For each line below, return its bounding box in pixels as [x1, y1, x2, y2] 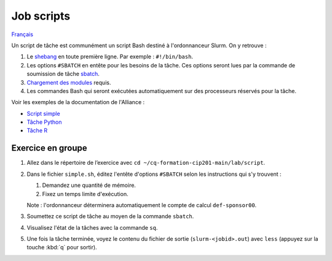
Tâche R [26, 127, 48, 134]
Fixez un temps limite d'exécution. [42, 190, 128, 197]
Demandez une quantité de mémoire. [42, 181, 136, 189]
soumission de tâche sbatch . [26, 70, 100, 78]
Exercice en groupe [11, 143, 87, 153]
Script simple [26, 110, 61, 117]
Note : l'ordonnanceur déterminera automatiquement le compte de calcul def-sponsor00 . [26, 201, 257, 208]
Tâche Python [26, 118, 62, 126]
